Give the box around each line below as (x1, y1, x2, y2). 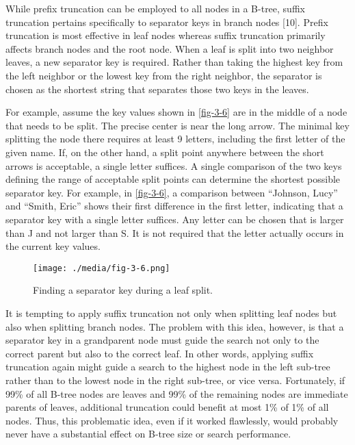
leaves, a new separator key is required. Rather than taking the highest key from (5, 55, 343, 69)
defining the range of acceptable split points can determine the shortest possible (5, 172, 341, 186)
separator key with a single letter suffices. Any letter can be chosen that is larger (5, 212, 344, 226)
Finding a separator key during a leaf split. (33, 283, 213, 297)
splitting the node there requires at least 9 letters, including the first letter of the (5, 131, 345, 146)
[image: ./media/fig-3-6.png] (33, 263, 170, 273)
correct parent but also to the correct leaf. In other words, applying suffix (5, 346, 314, 360)
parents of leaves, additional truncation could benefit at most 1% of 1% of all (5, 400, 329, 414)
